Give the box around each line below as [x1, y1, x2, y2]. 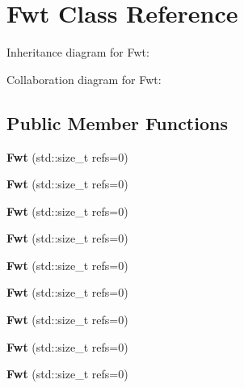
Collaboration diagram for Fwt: [6, 70, 162, 87]
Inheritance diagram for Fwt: [6, 44, 149, 61]
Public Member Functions [6, 110, 228, 135]
